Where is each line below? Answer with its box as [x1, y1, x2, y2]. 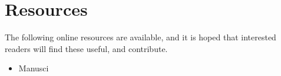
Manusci [18, 62, 49, 74]
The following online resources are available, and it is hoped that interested [5, 31, 276, 43]
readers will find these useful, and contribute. [5, 42, 168, 54]
